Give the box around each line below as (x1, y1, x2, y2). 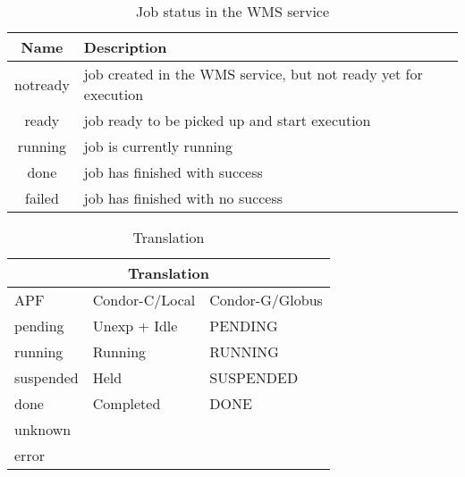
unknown (14, 419, 72, 439)
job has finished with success (83, 162, 263, 182)
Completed (92, 393, 161, 414)
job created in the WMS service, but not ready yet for (83, 63, 423, 84)
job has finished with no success (83, 188, 283, 208)
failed (25, 188, 59, 208)
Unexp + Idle (92, 315, 178, 336)
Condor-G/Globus (209, 289, 323, 310)
